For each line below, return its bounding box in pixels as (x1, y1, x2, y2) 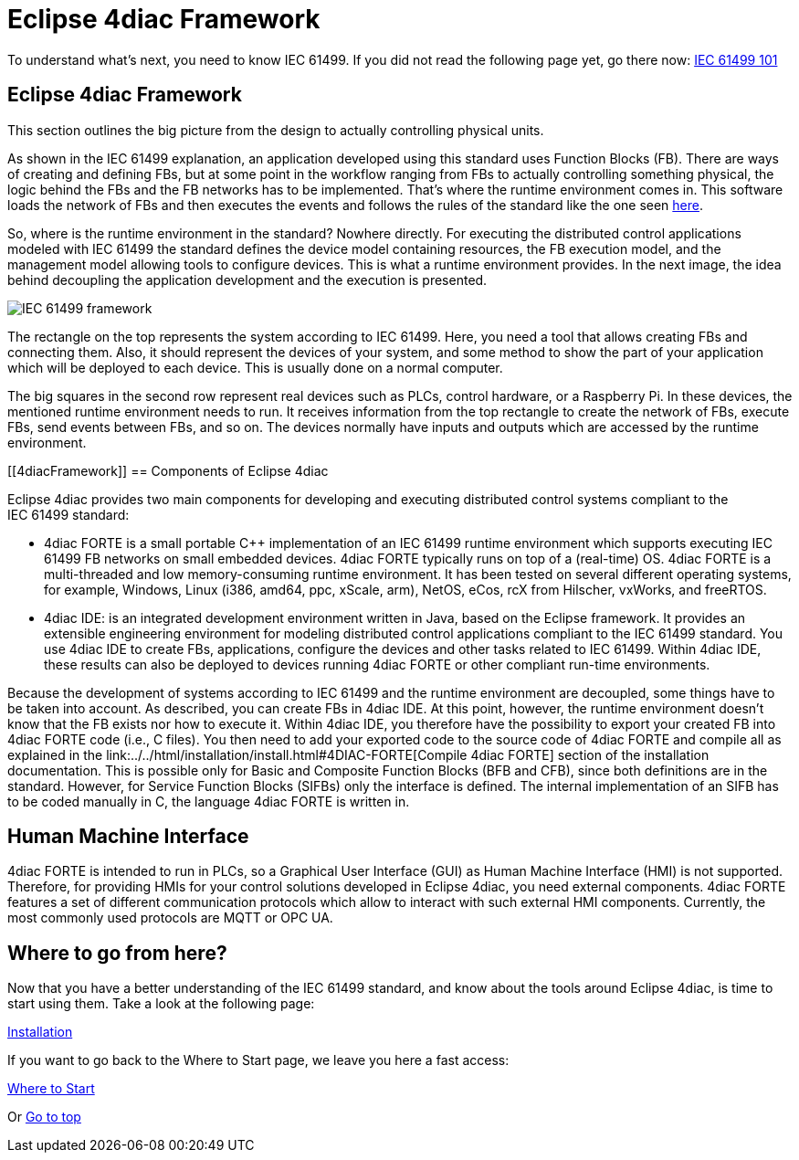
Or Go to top (7, 1109, 81, 1125)
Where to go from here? (7, 941, 227, 965)
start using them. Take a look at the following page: (7, 996, 315, 1012)
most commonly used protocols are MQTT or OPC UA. (7, 910, 333, 926)
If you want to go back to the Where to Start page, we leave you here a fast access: (7, 1052, 510, 1069)
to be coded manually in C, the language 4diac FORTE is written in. (7, 793, 410, 809)
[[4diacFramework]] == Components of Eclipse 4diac (7, 462, 329, 479)
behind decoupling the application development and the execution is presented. (7, 271, 488, 288)
